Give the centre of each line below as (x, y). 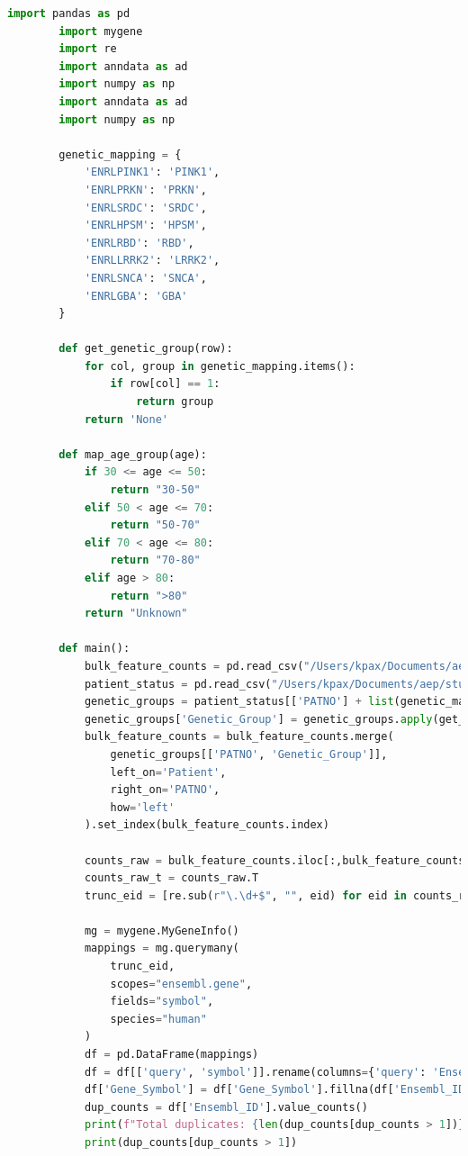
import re (88, 49)
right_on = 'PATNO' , (165, 790)
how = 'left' (143, 807)
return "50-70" (155, 525)
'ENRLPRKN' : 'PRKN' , (145, 190)
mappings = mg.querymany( (162, 948)
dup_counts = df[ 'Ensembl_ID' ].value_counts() (226, 1107)
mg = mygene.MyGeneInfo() (162, 930)
